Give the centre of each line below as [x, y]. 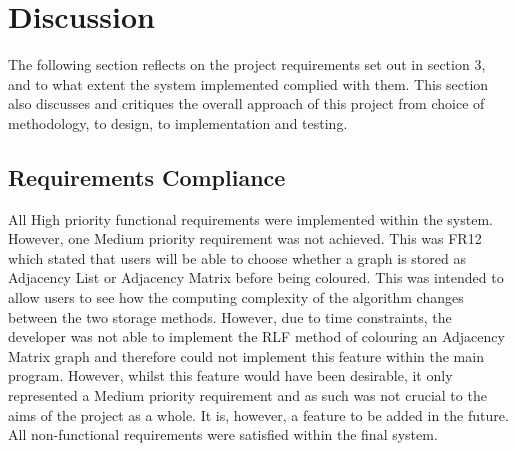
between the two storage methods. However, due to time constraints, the [230, 316]
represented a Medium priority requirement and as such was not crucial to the [247, 395]
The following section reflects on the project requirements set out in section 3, [247, 64]
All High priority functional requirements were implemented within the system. [250, 218]
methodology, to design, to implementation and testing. [178, 122]
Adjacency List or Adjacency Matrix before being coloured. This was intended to [256, 277]
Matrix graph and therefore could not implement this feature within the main [246, 355]
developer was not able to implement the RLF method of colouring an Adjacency [256, 336]
